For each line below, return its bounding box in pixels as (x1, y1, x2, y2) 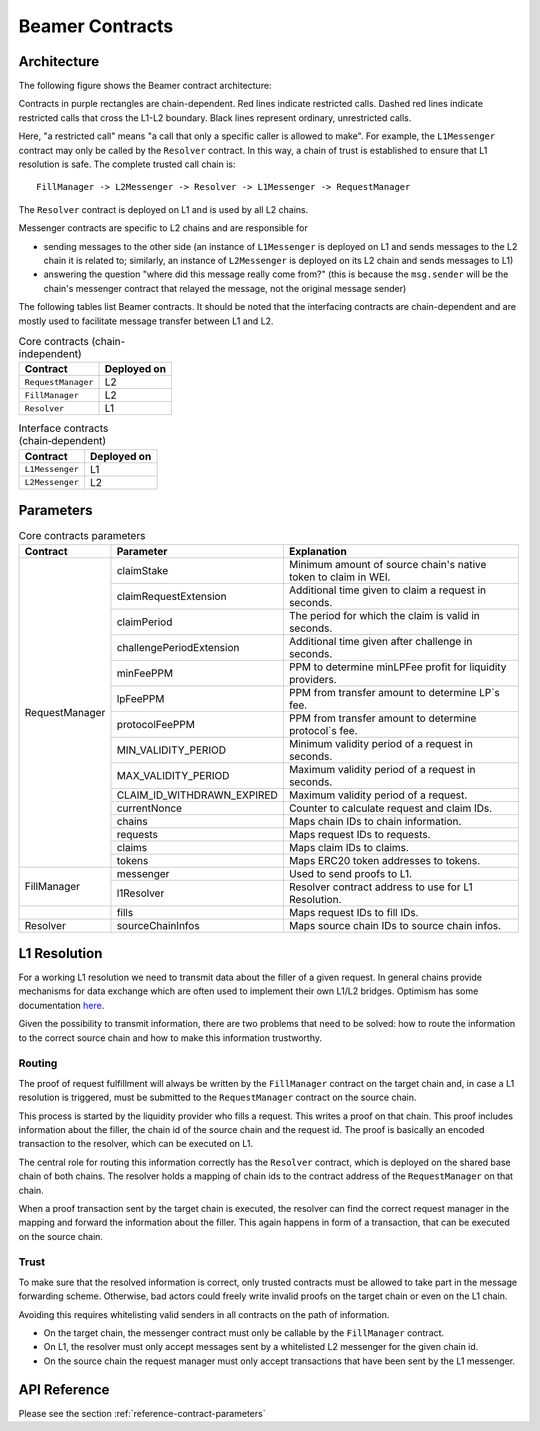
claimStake (116, 563, 169, 577)
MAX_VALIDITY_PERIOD (116, 768, 230, 782)
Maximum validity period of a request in (288, 762, 476, 776)
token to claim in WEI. (288, 570, 391, 584)
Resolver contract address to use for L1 (288, 880, 474, 894)
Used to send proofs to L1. (288, 866, 413, 880)
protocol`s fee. (288, 723, 358, 737)
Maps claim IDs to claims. (288, 840, 410, 854)
